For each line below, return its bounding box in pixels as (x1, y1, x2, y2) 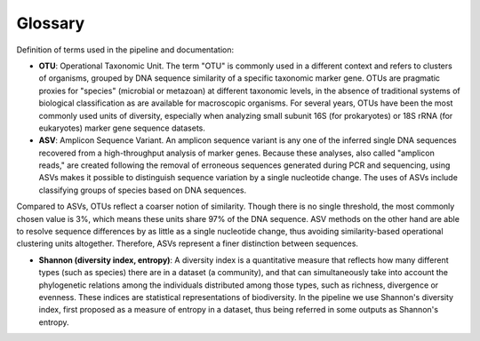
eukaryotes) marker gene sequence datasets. (38, 123, 206, 133)
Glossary (16, 13, 85, 33)
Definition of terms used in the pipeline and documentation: (16, 44, 235, 55)
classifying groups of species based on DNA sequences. (38, 185, 247, 195)
